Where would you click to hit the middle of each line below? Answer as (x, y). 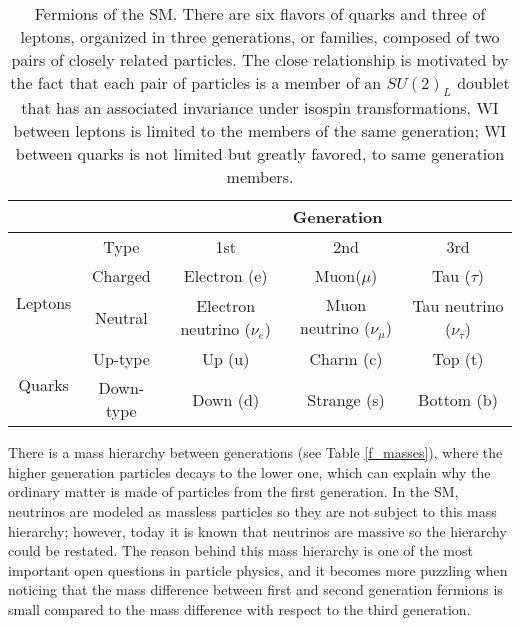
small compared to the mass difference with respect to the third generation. (239, 608)
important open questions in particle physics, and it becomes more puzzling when (258, 569)
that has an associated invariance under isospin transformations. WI (260, 108)
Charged (121, 276)
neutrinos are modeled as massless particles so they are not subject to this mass (252, 510)
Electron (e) (225, 276)
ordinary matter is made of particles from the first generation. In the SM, (233, 491)
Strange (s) (346, 399)
